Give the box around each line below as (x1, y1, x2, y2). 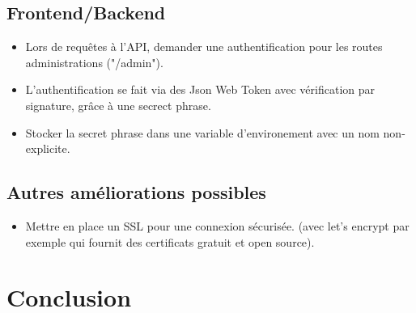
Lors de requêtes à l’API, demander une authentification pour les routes (25, 38, 383, 55)
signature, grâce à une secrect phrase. (25, 96, 211, 113)
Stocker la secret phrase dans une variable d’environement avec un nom (25, 124, 380, 141)
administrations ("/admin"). (25, 53, 163, 70)
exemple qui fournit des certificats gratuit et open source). (25, 233, 315, 250)
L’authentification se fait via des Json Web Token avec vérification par (25, 81, 375, 98)
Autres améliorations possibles (6, 180, 266, 205)
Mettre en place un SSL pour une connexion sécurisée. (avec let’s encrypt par (25, 217, 410, 234)
